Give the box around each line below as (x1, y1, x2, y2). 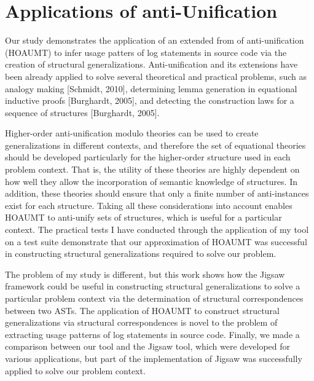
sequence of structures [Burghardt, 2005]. (5, 106, 160, 119)
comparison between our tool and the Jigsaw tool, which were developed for (5, 340, 291, 353)
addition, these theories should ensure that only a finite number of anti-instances (5, 187, 309, 200)
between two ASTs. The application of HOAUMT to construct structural (5, 304, 280, 316)
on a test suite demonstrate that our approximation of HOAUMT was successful (5, 235, 307, 248)
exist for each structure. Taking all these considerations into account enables (5, 198, 292, 211)
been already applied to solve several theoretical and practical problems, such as (5, 69, 307, 82)
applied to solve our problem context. (5, 364, 146, 377)
